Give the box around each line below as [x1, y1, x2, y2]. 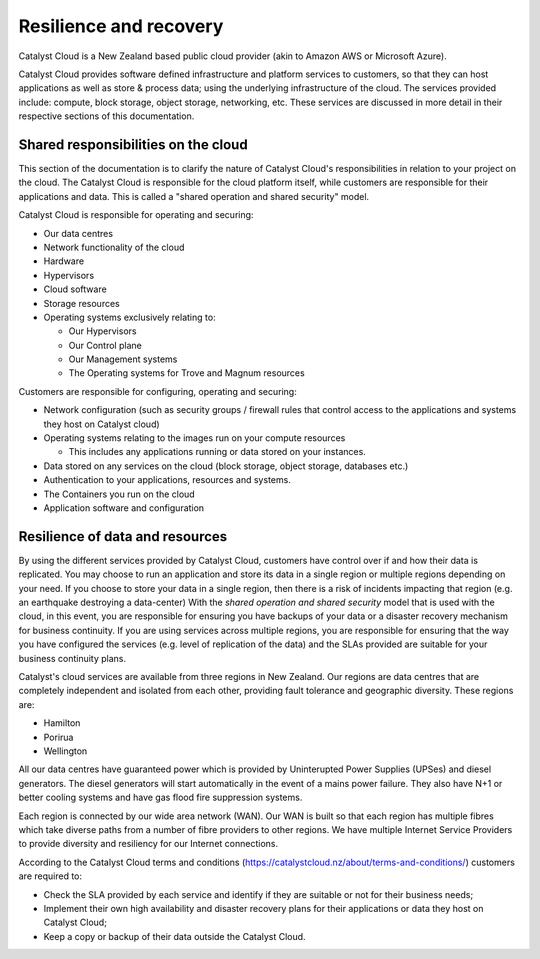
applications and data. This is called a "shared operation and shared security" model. [18, 190, 370, 202]
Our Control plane [68, 339, 142, 351]
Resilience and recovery [18, 15, 224, 37]
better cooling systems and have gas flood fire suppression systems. [18, 791, 303, 804]
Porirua [43, 731, 74, 743]
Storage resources [43, 297, 120, 309]
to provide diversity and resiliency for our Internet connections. [18, 838, 279, 850]
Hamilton [43, 717, 81, 729]
